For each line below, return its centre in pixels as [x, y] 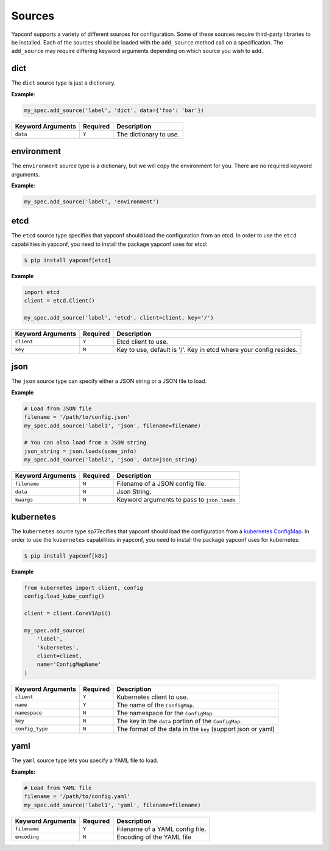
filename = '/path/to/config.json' [77, 417]
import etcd [42, 292]
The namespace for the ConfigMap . [165, 713]
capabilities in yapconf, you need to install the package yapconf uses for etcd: [109, 244]
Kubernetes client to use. [153, 697]
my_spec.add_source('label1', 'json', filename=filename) [112, 425]
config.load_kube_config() [64, 596]
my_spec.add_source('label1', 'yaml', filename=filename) [112, 805]
